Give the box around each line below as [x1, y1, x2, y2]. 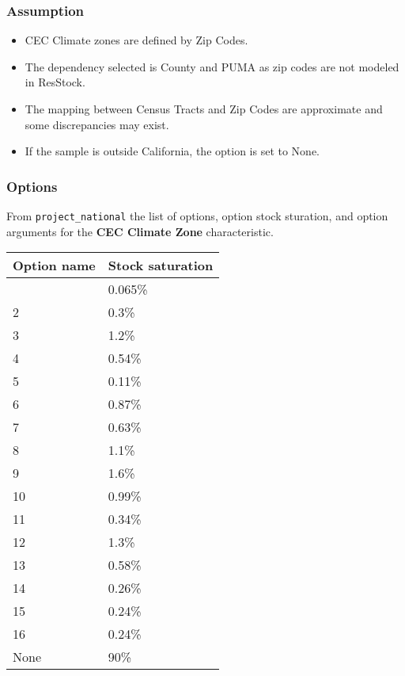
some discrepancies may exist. [25, 116, 169, 132]
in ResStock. [25, 74, 85, 90]
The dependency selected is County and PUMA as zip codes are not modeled [25, 58, 399, 74]
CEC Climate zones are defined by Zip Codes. [25, 32, 248, 48]
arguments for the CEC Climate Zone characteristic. [6, 223, 274, 239]
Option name [13, 256, 96, 275]
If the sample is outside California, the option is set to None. [25, 143, 320, 159]
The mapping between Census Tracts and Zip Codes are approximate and [25, 101, 383, 116]
